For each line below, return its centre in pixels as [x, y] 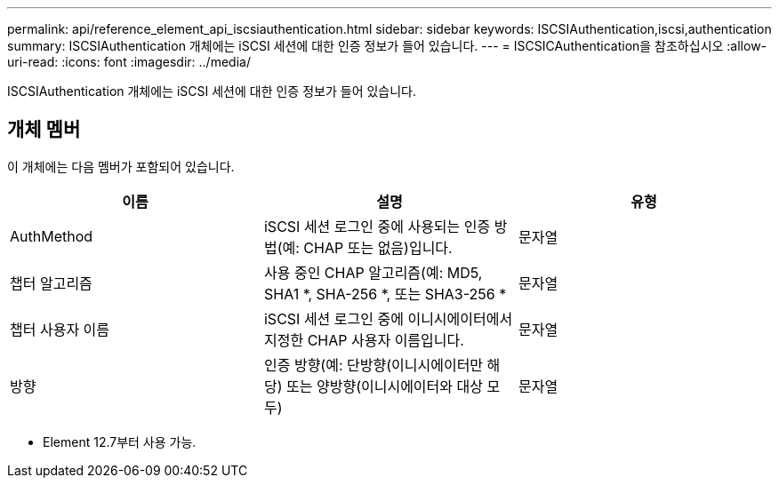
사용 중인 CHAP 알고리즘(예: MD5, [373, 272]
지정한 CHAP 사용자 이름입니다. [364, 340]
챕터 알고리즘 [51, 283]
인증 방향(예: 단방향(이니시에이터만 [373, 365]
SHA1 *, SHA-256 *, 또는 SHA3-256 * [385, 294]
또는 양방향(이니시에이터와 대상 [385, 386]
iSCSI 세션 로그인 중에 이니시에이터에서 [388, 318]
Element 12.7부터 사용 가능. [120, 441]
